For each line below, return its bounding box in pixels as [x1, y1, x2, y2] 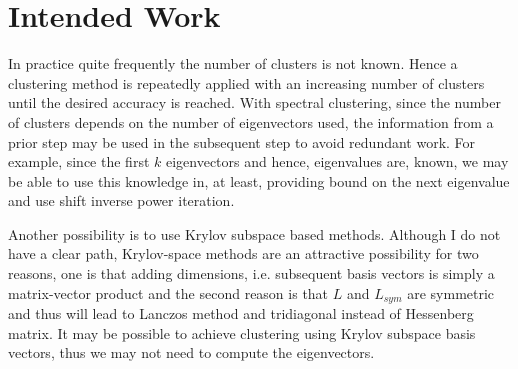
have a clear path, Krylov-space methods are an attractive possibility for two [8, 243, 479, 264]
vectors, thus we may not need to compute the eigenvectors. [8, 342, 375, 363]
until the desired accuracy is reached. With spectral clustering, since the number [8, 92, 501, 113]
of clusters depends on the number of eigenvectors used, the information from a [8, 111, 494, 132]
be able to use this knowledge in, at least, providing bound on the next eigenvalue [8, 170, 510, 191]
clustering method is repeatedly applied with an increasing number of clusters [8, 72, 485, 93]
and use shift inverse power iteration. [8, 190, 235, 211]
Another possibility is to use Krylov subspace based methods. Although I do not [8, 223, 501, 244]
